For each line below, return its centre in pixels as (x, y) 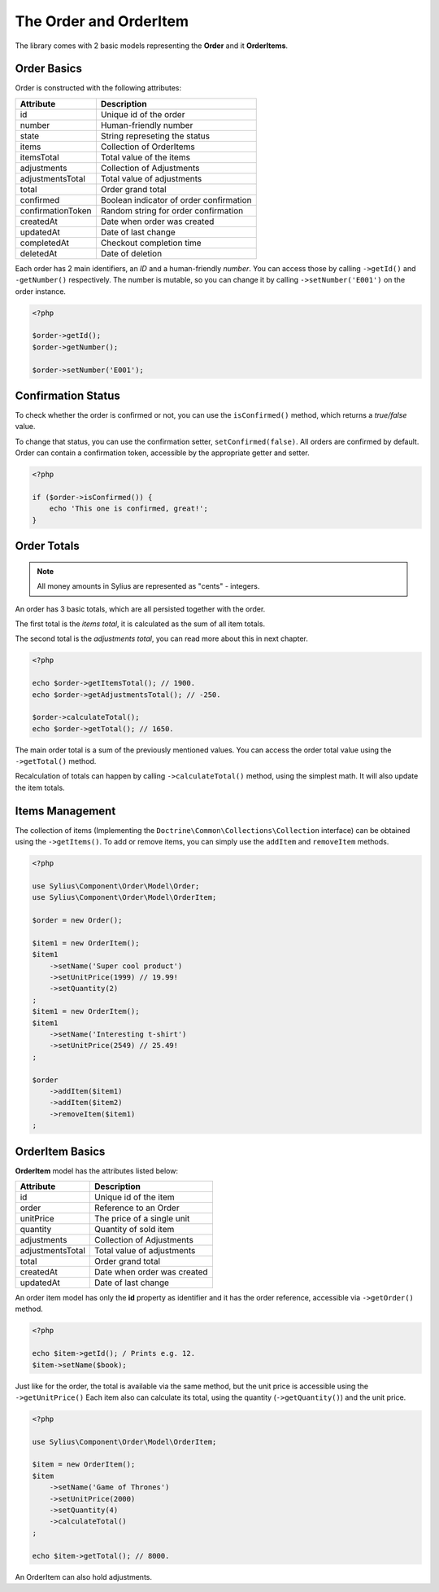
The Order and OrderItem (102, 21)
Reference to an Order (137, 1208)
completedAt (44, 243)
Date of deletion (131, 253)
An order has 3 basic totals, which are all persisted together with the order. (140, 609)
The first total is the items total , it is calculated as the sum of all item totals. (140, 624)
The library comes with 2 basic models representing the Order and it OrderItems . (152, 46)
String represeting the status (155, 136)
